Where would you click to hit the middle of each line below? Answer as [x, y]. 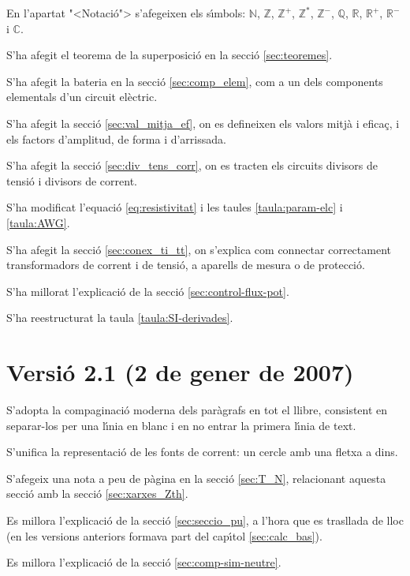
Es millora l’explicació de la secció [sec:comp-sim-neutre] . [144, 562]
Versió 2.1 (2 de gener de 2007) [180, 372]
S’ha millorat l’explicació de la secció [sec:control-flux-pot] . [148, 291]
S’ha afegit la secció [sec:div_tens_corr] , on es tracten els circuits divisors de [192, 165]
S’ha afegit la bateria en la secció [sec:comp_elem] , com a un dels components [195, 81]
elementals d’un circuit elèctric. [82, 97]
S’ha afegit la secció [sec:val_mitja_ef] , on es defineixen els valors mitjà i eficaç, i [203, 123]
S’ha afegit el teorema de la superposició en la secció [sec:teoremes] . [170, 55]
